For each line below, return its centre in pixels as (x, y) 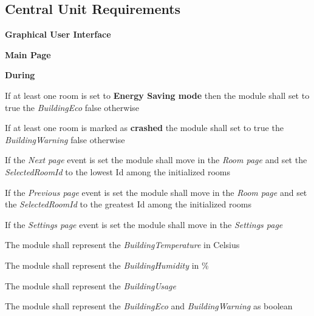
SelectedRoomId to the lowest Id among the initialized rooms (118, 171)
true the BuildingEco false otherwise (72, 107)
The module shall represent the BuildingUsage (90, 285)
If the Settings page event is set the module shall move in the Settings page (144, 224)
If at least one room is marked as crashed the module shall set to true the (144, 128)
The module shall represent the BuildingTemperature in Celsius (122, 245)
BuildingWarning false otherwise (65, 139)
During (20, 75)
